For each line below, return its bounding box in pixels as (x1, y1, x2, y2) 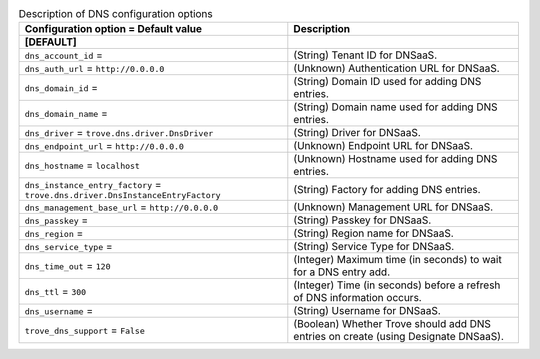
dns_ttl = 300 (24, 285, 87, 299)
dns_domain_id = (24, 81, 99, 95)
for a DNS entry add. (293, 265, 390, 279)
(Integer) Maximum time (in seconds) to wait (293, 253, 502, 267)
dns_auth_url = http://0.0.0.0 (24, 61, 165, 75)
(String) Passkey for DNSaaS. (293, 213, 432, 227)
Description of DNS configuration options (18, 7, 214, 21)
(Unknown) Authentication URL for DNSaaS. (293, 61, 500, 75)
